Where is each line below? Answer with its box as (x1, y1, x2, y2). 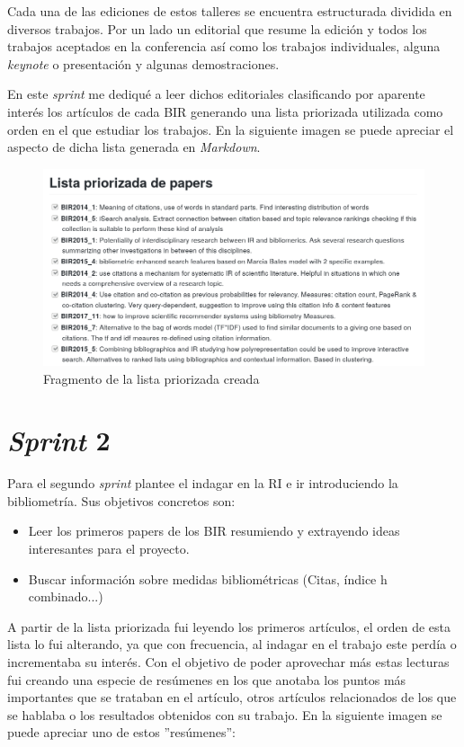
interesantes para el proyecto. (28, 539, 190, 558)
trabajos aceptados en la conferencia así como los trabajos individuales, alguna (7, 37, 441, 56)
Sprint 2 (7, 422, 111, 459)
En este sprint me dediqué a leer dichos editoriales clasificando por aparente (7, 84, 425, 103)
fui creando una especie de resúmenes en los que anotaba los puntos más (7, 670, 406, 689)
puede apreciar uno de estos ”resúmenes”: (7, 723, 236, 742)
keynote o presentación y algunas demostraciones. (7, 54, 280, 73)
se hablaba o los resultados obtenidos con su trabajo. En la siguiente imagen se (7, 705, 442, 724)
